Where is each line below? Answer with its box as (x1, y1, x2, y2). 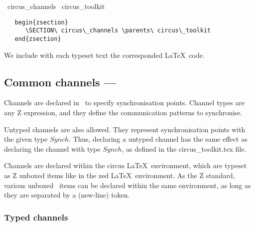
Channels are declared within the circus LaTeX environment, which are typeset (4, 160, 247, 171)
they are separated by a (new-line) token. (4, 190, 130, 200)
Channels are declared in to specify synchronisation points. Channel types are (4, 97, 245, 108)
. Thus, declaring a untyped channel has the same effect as (69, 134, 248, 144)
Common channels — (4, 74, 116, 89)
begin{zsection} (14, 18, 68, 26)
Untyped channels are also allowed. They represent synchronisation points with (4, 124, 246, 134)
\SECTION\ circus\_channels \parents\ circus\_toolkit (25, 27, 211, 34)
